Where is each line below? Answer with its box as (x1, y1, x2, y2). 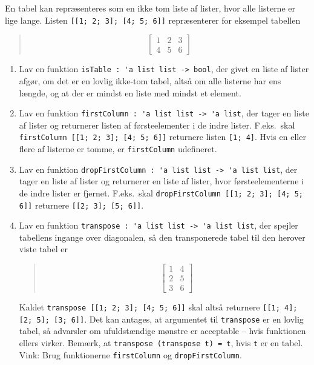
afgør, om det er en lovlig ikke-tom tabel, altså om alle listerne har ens (19, 74, 281, 87)
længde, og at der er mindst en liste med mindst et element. (19, 86, 241, 99)
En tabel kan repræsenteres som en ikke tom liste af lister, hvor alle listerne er (5, 2, 295, 14)
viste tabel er (19, 243, 68, 255)
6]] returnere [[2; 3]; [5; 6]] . (19, 198, 144, 211)
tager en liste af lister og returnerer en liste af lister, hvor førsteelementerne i (19, 175, 304, 187)
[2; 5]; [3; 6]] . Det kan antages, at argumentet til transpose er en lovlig (19, 312, 304, 325)
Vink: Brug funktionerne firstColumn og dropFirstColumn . (19, 348, 242, 361)
